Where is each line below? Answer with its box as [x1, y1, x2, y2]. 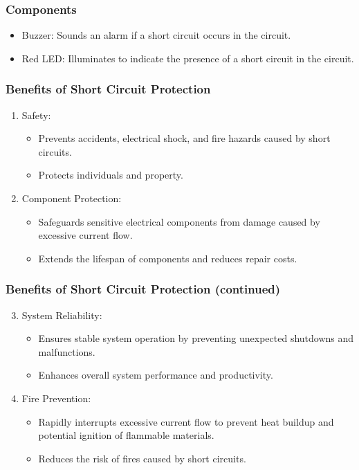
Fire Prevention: [21, 390, 91, 405]
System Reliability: [21, 307, 102, 322]
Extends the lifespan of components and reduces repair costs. [38, 251, 297, 265]
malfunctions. [38, 344, 95, 359]
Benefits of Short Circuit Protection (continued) [6, 280, 281, 298]
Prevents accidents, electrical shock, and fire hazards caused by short [38, 131, 331, 145]
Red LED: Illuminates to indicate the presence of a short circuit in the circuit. [21, 51, 354, 65]
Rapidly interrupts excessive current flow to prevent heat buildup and [38, 414, 334, 428]
